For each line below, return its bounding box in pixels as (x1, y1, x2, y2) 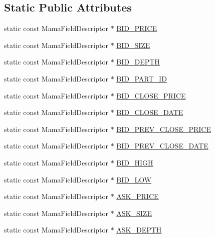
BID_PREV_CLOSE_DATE (116, 140, 208, 151)
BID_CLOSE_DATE (116, 107, 183, 117)
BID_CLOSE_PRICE (116, 90, 186, 100)
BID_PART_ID (116, 73, 167, 83)
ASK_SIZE (116, 207, 152, 218)
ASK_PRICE (116, 191, 159, 201)
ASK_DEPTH (116, 224, 162, 235)
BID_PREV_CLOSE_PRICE (116, 123, 211, 134)
